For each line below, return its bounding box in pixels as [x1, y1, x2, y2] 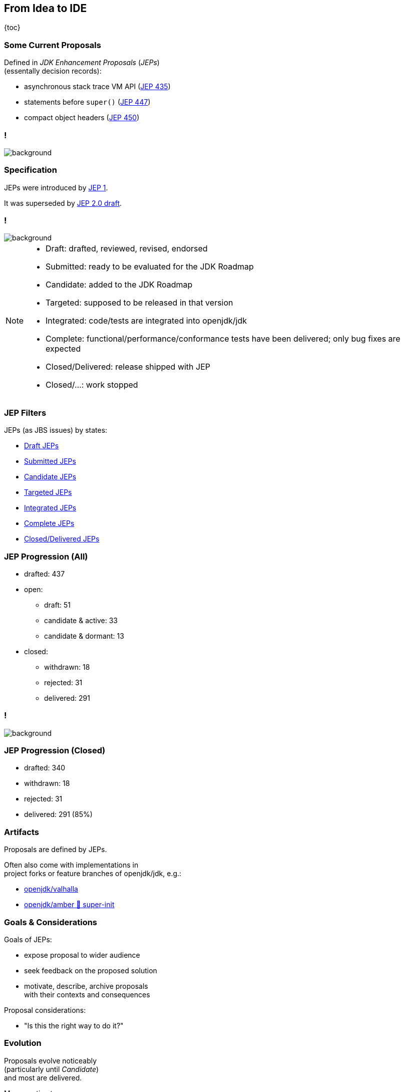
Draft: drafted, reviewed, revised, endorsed [46, 243, 208, 254]
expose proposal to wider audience [24, 950, 140, 959]
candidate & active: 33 [44, 616, 118, 625]
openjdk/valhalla [24, 885, 78, 894]
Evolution [4, 1038, 42, 1048]
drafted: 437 [24, 569, 65, 578]
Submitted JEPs [24, 457, 76, 466]
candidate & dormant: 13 [44, 631, 124, 640]
